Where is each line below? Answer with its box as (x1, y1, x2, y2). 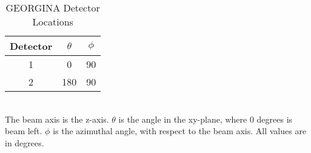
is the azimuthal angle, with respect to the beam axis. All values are (53, 124, 307, 137)
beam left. (5, 124, 42, 137)
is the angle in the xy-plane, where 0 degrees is (118, 112, 293, 125)
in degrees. (5, 136, 44, 149)
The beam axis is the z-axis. (5, 112, 109, 125)
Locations (32, 15, 73, 29)
